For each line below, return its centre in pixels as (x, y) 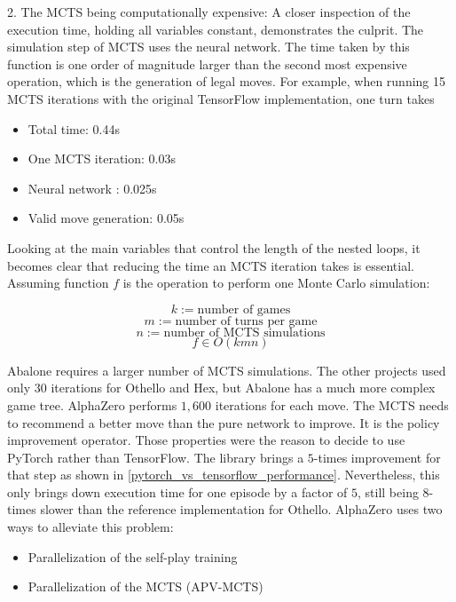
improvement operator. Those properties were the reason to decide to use (206, 440)
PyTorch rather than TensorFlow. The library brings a (156, 457)
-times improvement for (377, 457)
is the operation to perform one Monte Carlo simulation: (276, 283)
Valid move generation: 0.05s (106, 218)
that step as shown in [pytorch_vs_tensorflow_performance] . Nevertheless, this (224, 475)
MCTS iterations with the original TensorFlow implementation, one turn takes (221, 98)
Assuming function (58, 283)
